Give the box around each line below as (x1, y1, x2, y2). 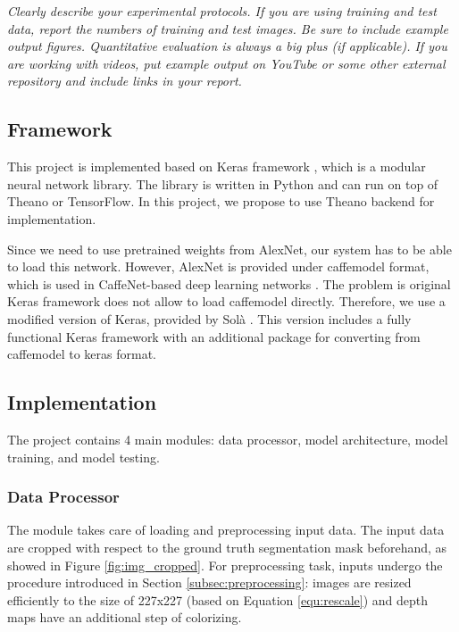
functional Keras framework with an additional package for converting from (7, 327, 421, 345)
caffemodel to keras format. (7, 345, 156, 363)
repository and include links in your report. (7, 71, 242, 90)
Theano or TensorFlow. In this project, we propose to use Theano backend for (7, 192, 435, 211)
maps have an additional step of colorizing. (7, 608, 242, 627)
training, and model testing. (7, 447, 160, 466)
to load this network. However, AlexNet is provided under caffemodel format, (7, 257, 430, 276)
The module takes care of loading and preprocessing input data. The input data (7, 520, 445, 539)
